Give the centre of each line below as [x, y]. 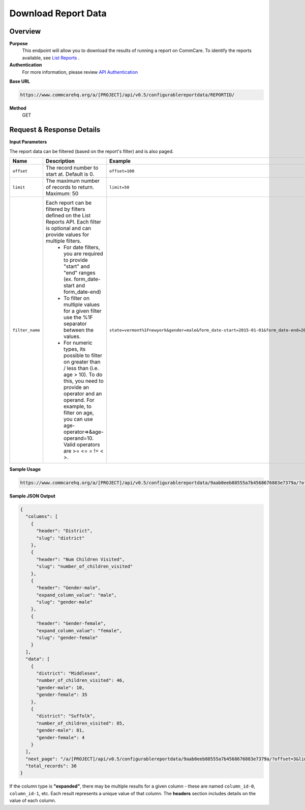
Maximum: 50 [62, 193]
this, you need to [84, 381]
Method [18, 108]
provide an [77, 387]
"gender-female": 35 [62, 695]
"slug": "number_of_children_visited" [85, 567]
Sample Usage [25, 469]
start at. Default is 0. [70, 174]
